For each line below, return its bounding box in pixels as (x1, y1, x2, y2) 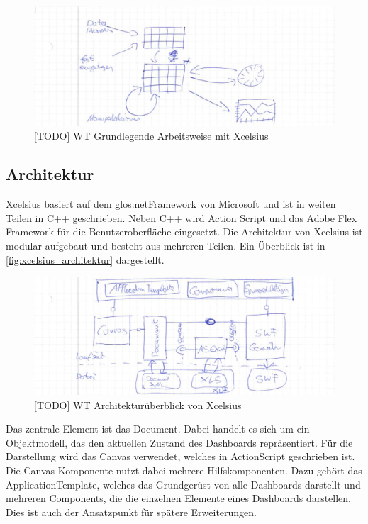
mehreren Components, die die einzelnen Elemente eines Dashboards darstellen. (6, 491, 352, 506)
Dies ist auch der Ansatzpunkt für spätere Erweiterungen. (6, 504, 257, 519)
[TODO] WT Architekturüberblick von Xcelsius (34, 397, 242, 412)
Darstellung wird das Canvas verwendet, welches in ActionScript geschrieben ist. (6, 449, 355, 464)
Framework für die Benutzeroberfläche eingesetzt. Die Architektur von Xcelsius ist (6, 224, 363, 239)
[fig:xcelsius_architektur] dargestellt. (6, 252, 165, 267)
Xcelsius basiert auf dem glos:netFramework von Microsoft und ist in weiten (6, 196, 336, 211)
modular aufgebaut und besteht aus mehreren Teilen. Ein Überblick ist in (6, 238, 325, 252)
